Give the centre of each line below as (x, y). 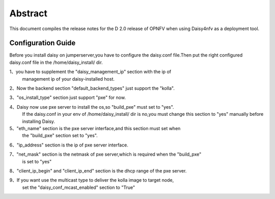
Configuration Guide (43, 43)
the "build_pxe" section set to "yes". (60, 136)
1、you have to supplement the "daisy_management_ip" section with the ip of (90, 72)
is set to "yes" (37, 161)
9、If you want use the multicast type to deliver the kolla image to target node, (92, 180)
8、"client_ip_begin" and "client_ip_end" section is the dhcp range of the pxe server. (98, 170)
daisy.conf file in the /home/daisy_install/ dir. (56, 62)
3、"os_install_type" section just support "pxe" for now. (67, 97)
